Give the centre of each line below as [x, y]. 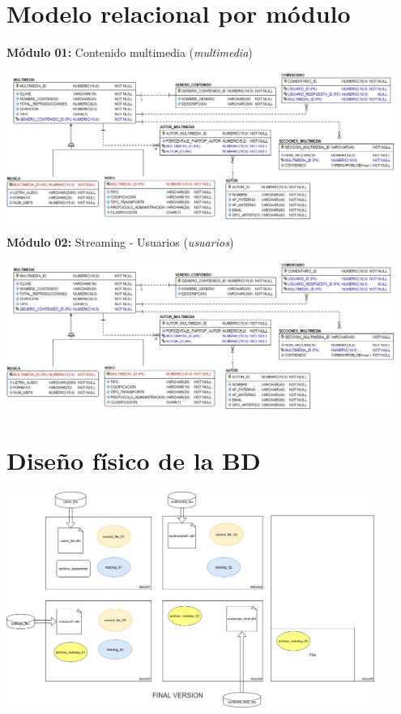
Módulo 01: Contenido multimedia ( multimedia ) [130, 52]
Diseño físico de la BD [134, 460]
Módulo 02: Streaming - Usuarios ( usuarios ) [120, 242]
